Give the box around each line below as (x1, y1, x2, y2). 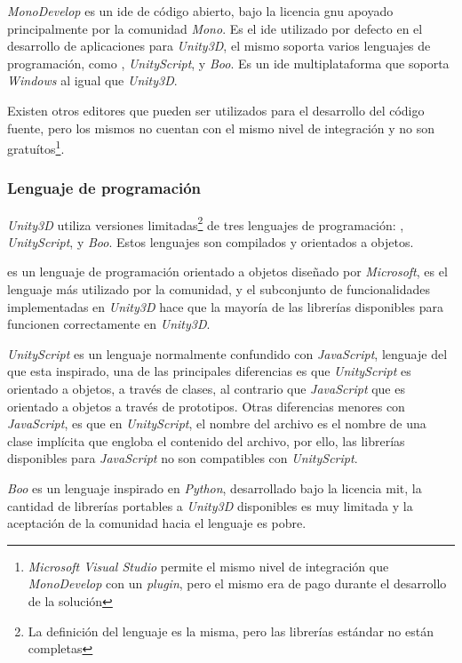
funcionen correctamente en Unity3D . (7, 315, 211, 333)
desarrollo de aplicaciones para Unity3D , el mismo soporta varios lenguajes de (7, 36, 431, 55)
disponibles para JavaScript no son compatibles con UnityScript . (7, 449, 358, 467)
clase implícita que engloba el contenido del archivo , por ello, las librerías (7, 431, 405, 450)
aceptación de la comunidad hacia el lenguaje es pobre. (7, 514, 307, 532)
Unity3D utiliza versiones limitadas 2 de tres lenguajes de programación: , (7, 212, 404, 234)
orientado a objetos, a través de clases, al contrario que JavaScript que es (7, 379, 405, 398)
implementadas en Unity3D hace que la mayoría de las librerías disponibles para (7, 297, 443, 316)
